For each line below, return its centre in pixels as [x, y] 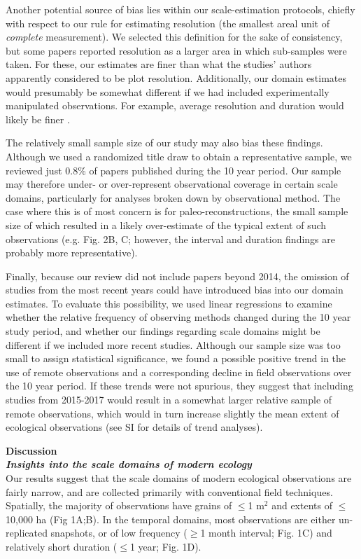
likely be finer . [38, 119]
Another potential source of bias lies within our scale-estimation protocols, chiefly [180, 9]
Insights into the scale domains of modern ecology [129, 464]
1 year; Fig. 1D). [165, 546]
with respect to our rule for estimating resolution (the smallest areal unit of [168, 23]
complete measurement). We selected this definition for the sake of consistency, [174, 37]
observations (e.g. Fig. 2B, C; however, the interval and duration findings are [171, 239]
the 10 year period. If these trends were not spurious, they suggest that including [179, 386]
